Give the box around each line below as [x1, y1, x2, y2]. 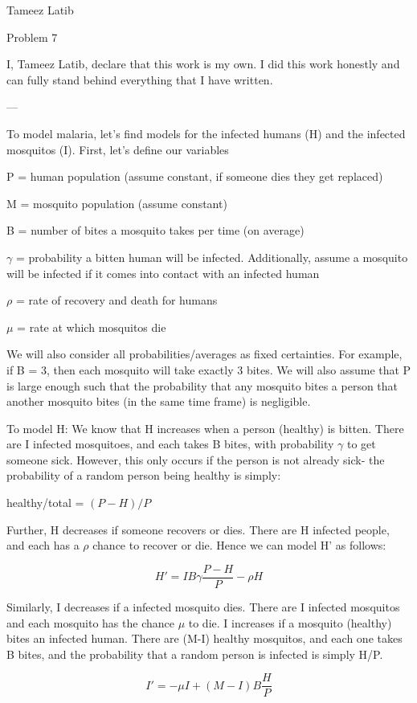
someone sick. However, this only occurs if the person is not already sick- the [6, 451, 385, 468]
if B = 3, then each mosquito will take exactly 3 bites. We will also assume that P [6, 361, 411, 378]
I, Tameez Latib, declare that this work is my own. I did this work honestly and [6, 55, 400, 72]
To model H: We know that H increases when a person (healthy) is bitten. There [6, 419, 404, 436]
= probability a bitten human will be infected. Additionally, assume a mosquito [15, 248, 408, 265]
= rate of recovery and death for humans [15, 292, 218, 309]
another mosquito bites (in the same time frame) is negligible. [6, 393, 311, 410]
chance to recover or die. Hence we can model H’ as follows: [92, 537, 386, 554]
